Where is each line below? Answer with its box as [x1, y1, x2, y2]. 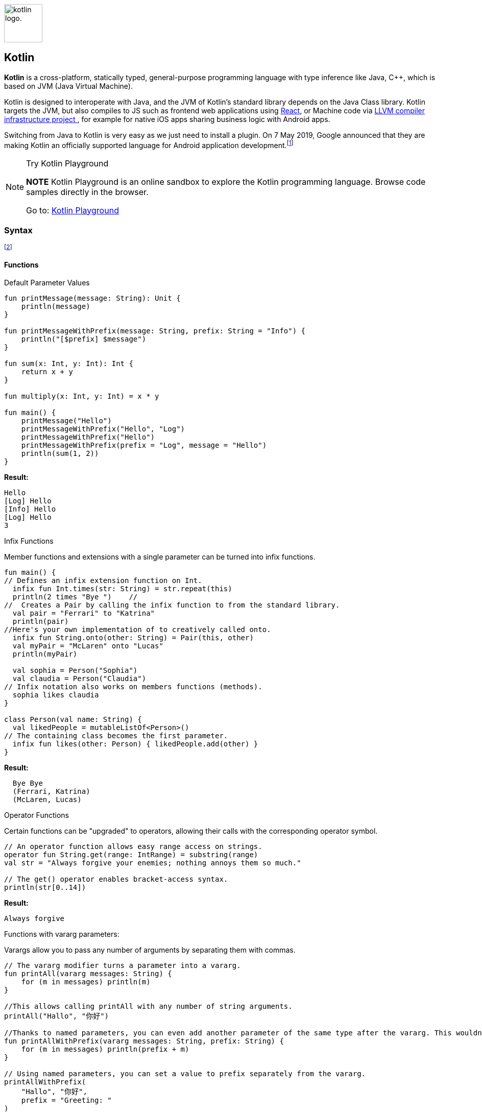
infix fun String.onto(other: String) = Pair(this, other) [12, 634, 254, 642]
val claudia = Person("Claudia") [12, 674, 147, 683]
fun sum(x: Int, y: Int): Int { [4, 359, 133, 368]
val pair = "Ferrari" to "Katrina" [12, 609, 155, 618]
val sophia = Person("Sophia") [12, 666, 138, 675]
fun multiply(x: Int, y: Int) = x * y [4, 392, 159, 401]
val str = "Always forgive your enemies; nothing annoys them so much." [4, 859, 301, 867]
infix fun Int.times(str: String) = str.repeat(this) [12, 585, 232, 593]
